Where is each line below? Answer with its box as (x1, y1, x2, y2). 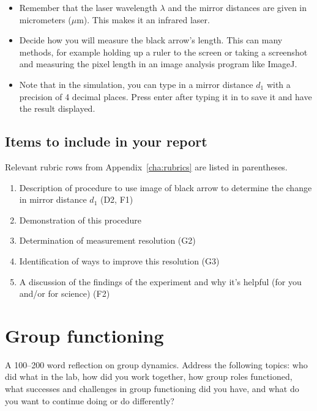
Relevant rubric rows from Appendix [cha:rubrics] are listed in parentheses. (5, 160, 288, 173)
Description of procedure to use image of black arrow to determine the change (19, 181, 312, 194)
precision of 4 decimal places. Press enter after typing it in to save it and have (19, 90, 312, 103)
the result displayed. (19, 102, 95, 115)
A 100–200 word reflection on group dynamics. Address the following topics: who (5, 358, 308, 371)
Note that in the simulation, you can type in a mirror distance (19, 78, 253, 90)
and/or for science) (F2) (19, 287, 110, 300)
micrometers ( (19, 13, 72, 26)
